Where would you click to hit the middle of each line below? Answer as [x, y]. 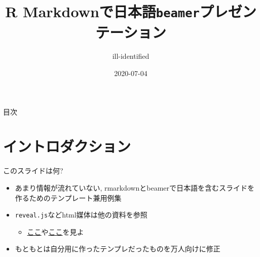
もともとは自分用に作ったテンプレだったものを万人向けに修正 [118, 249]
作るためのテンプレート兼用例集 [68, 197]
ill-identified [131, 56]
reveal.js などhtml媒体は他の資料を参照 [81, 215]
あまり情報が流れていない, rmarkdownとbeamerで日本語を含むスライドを [135, 187]
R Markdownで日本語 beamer [102, 11]
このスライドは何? [33, 171]
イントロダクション [67, 146]
